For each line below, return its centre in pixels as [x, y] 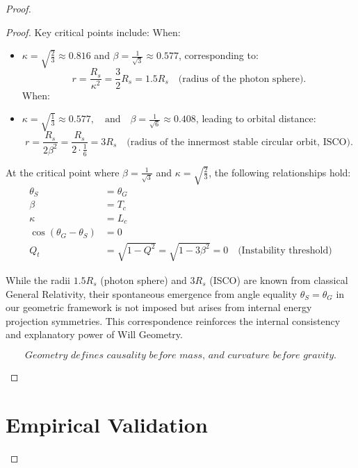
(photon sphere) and [144, 279]
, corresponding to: [218, 55]
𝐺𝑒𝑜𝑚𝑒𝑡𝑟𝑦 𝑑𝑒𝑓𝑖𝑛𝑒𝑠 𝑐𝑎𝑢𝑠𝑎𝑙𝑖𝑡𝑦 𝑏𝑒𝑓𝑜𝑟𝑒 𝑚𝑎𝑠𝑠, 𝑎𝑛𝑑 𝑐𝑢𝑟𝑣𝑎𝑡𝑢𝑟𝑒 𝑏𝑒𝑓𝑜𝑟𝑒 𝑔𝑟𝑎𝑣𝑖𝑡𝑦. [181, 355]
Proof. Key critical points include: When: [93, 32]
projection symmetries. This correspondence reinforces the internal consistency [173, 320]
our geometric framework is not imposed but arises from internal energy [159, 307]
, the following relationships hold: [280, 172]
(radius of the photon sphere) [241, 79]
